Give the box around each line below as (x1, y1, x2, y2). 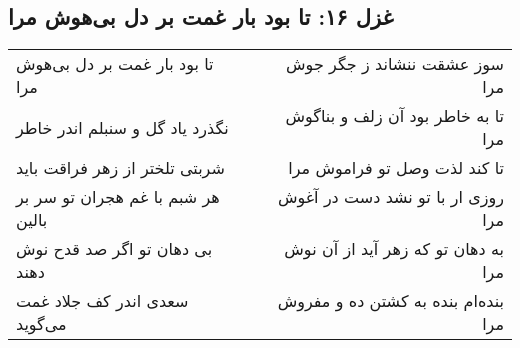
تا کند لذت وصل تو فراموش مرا (288, 156, 504, 180)
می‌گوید (16, 312, 67, 336)
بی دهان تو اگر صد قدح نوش (16, 237, 213, 261)
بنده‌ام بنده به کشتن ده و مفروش (277, 289, 504, 313)
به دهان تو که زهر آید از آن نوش (284, 237, 504, 261)
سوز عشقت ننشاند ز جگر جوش (286, 52, 504, 76)
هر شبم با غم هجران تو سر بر (16, 185, 220, 209)
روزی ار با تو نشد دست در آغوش (277, 185, 504, 209)
